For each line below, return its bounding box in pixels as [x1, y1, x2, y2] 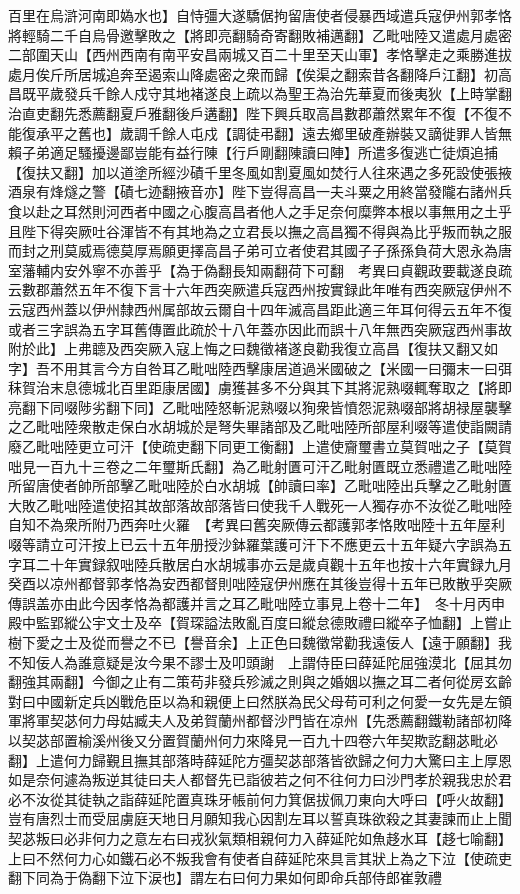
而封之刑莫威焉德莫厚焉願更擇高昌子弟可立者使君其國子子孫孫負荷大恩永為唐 [8, 240, 512, 261]
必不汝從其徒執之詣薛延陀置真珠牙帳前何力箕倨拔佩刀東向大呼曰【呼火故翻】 [8, 788, 512, 809]
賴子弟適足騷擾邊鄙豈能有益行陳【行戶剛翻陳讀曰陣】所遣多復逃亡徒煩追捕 [8, 142, 498, 163]
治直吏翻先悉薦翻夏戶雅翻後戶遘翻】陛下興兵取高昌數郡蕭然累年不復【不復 [8, 102, 498, 123]
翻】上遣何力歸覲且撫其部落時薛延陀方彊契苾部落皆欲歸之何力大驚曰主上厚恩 [8, 749, 512, 770]
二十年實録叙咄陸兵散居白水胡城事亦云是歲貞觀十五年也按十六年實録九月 [35, 553, 512, 574]
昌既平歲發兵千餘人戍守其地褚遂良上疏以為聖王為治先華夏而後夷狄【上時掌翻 [8, 83, 512, 104]
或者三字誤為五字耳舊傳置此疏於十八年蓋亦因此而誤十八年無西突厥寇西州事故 [8, 318, 512, 339]
